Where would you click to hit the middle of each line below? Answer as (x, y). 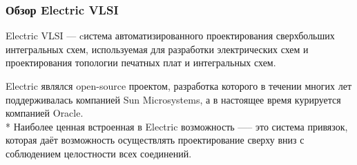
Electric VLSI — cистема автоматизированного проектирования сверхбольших (170, 36)
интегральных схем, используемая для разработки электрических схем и (157, 49)
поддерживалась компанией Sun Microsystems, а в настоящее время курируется (173, 99)
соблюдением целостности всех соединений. (99, 153)
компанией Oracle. (45, 113)
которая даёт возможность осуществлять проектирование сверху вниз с (155, 140)
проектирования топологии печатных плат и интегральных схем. (141, 62)
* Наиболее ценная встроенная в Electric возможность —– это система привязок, (177, 126)
